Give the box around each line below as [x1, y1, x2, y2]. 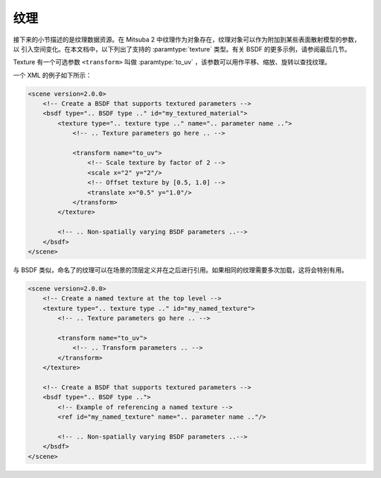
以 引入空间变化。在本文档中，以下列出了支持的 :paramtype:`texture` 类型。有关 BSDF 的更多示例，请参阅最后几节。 [13, 44, 351, 53]
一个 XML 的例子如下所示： [13, 71, 92, 79]
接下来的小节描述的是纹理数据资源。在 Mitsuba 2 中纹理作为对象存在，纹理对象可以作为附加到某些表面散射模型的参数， [13, 35, 361, 44]
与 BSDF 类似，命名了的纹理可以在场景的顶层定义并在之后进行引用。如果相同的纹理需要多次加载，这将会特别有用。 [13, 265, 349, 274]
